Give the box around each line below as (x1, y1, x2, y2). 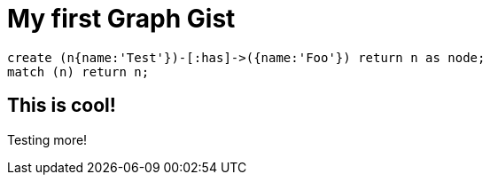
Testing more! (7, 131, 88, 147)
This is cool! (7, 94, 116, 117)
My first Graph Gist (7, 4, 236, 34)
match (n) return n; (7, 64, 150, 79)
